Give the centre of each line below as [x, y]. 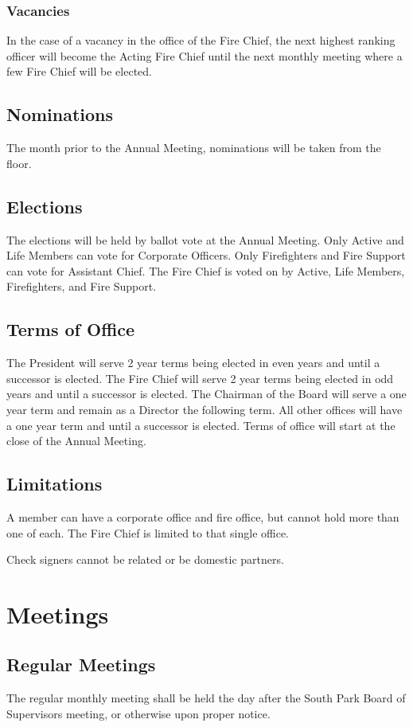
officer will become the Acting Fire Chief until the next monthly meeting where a [205, 55]
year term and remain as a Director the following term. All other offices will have [205, 409]
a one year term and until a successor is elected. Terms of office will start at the [201, 425]
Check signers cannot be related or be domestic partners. [145, 559]
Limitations [55, 484]
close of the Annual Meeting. [76, 441]
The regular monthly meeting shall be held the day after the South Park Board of [206, 698]
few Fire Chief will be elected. [79, 71]
